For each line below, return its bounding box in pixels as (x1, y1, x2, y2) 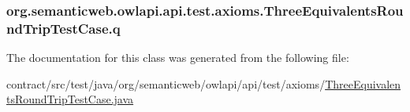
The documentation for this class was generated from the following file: (6, 49, 349, 66)
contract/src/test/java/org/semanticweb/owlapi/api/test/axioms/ (6, 75, 326, 92)
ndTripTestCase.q (6, 18, 121, 38)
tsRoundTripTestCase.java (6, 91, 134, 107)
